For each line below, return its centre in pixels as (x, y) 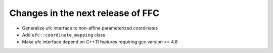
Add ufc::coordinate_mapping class (64, 34)
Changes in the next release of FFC (84, 13)
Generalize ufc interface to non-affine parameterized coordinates (90, 28)
